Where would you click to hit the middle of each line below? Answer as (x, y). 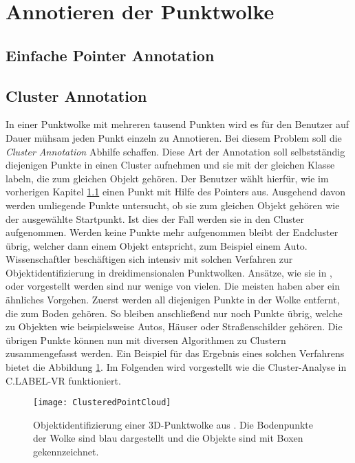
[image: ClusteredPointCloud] (102, 403)
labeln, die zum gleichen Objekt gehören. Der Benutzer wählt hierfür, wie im (167, 178)
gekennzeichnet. (66, 452)
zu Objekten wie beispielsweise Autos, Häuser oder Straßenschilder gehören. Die (174, 326)
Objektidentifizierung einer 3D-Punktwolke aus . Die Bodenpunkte (173, 424)
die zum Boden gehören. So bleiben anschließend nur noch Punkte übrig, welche (174, 313)
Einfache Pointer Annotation (110, 55)
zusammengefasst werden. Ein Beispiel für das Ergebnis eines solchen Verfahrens (175, 353)
